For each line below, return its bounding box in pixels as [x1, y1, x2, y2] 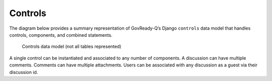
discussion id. [9, 69, 38, 75]
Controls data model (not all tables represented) [22, 43, 122, 50]
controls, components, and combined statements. [9, 32, 113, 38]
